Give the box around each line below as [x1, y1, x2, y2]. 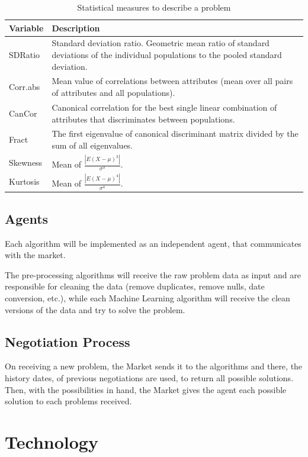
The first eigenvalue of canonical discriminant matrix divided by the [52, 127, 299, 140]
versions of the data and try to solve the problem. [5, 303, 185, 316]
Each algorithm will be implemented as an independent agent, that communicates [5, 237, 301, 249]
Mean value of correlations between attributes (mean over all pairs [52, 75, 293, 87]
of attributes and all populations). [52, 86, 175, 99]
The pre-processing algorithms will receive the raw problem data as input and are [5, 268, 301, 281]
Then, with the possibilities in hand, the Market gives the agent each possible [5, 383, 287, 395]
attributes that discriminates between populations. [52, 112, 235, 125]
